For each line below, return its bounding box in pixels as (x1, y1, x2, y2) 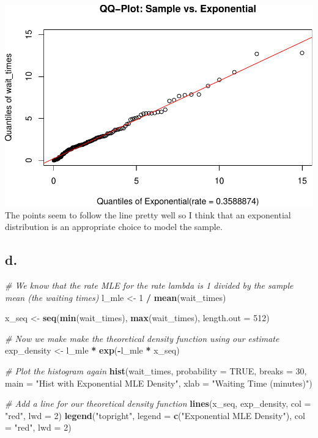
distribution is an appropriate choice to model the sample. (5, 220, 223, 233)
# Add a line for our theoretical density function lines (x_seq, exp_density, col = (5, 397, 311, 410)
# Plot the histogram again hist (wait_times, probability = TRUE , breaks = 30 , (5, 364, 307, 377)
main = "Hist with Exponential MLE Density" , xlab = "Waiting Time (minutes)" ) (5, 376, 312, 389)
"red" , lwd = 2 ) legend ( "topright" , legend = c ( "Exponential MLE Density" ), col (5, 409, 305, 421)
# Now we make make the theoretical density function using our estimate (5, 332, 279, 344)
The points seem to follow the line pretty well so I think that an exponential (5, 208, 291, 221)
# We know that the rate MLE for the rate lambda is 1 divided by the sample (5, 278, 294, 291)
